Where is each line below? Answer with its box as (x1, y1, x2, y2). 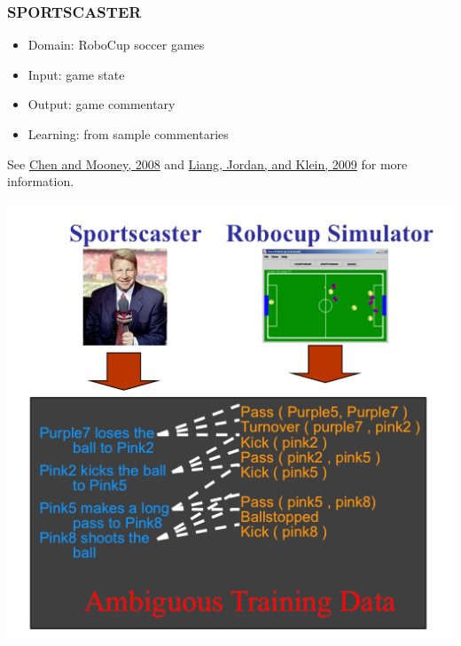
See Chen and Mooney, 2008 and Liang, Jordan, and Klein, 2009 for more (7, 154, 408, 173)
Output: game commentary (27, 95, 176, 113)
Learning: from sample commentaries (27, 125, 229, 143)
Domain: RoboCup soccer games (27, 35, 205, 54)
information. (7, 172, 74, 191)
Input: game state (27, 65, 125, 83)
